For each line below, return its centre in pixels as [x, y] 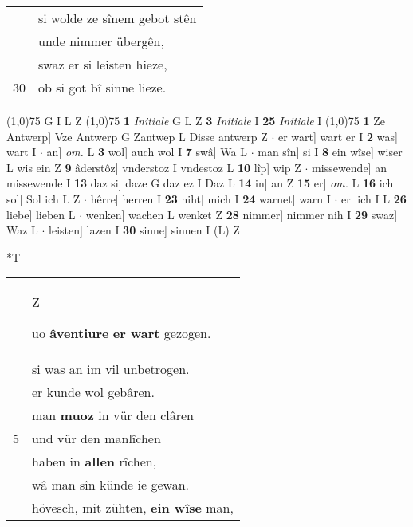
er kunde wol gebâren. [93, 392]
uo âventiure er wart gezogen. [122, 333]
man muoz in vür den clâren [113, 415]
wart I [22, 152]
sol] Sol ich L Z [43, 198]
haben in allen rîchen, [94, 462]
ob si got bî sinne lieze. [102, 87]
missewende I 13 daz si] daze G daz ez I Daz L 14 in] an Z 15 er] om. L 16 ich [200, 183]
